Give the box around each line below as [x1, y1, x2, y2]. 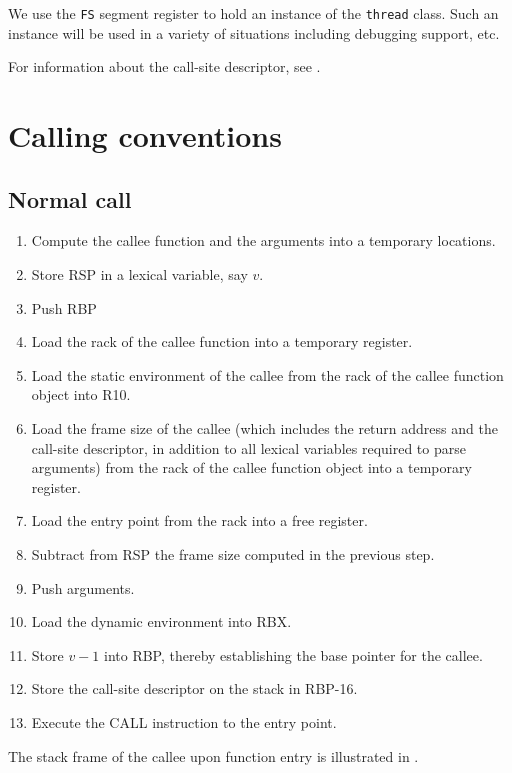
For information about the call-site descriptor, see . [8, 56, 321, 77]
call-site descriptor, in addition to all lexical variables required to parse [31, 437, 466, 458]
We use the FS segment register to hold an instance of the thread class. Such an [8, 3, 499, 23]
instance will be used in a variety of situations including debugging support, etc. [8, 22, 500, 43]
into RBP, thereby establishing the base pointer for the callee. [103, 644, 483, 665]
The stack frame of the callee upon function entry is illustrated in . [8, 745, 419, 766]
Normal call [8, 183, 132, 214]
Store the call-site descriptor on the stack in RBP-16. [31, 678, 358, 699]
